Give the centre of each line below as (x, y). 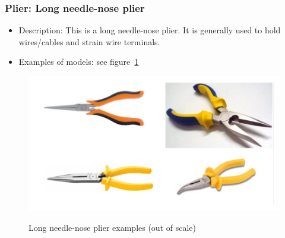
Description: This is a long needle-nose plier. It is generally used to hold (150, 30)
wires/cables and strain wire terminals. (89, 41)
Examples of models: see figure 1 (79, 62)
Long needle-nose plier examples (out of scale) (112, 228)
